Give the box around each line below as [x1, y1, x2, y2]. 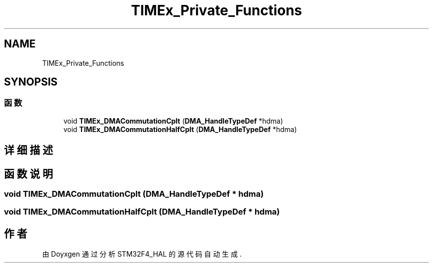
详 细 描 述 [4, 144, 53, 157]
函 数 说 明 [4, 167, 53, 180]
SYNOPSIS [4, 76, 58, 89]
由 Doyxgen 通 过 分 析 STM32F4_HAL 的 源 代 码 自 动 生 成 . [42, 250, 242, 259]
